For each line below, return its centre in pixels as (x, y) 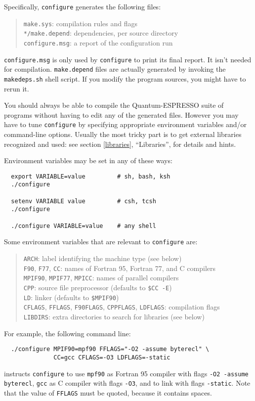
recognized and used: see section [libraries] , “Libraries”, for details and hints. (120, 144)
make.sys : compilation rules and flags (80, 23)
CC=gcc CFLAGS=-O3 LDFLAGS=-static (112, 357)
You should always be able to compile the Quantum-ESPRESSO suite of (114, 105)
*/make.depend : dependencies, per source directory (101, 33)
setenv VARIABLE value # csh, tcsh (84, 201)
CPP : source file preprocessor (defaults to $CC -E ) (98, 288)
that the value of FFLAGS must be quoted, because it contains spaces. (108, 392)
